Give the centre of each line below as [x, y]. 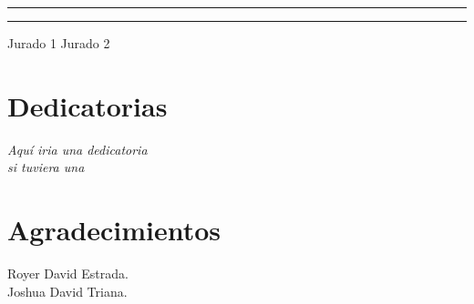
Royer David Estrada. [68, 274]
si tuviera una [46, 167]
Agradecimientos [114, 230]
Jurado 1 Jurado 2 [59, 43]
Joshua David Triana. [67, 291]
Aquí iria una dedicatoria [77, 149]
